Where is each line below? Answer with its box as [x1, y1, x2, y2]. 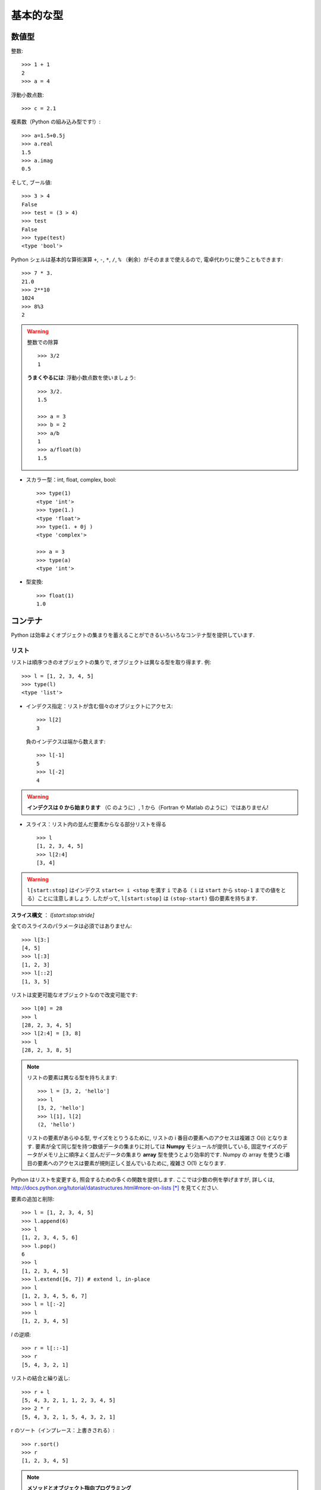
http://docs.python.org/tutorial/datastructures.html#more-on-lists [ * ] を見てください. [11, 1184, 219, 1191]
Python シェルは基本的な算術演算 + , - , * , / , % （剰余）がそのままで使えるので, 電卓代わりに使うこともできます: [11, 256, 284, 263]
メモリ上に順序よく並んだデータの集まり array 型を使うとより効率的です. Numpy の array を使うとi [42, 1151, 285, 1159]
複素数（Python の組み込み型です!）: [11, 118, 101, 125]
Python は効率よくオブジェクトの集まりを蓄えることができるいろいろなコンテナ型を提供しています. [11, 632, 255, 639]
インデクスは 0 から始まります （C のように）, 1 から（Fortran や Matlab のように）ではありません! [27, 804, 269, 811]
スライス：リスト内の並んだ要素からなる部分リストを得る [26, 820, 166, 828]
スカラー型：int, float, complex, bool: [26, 476, 117, 483]
